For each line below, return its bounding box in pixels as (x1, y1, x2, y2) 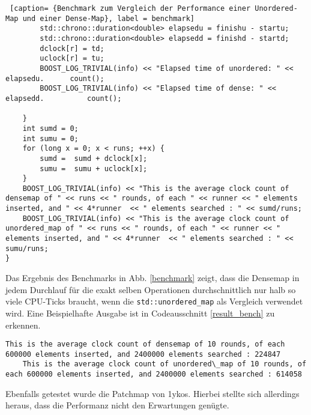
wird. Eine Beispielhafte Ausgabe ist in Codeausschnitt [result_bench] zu (5, 306, 275, 319)
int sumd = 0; (22, 124, 79, 133)
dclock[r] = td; (40, 44, 104, 53)
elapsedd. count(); (5, 94, 122, 103)
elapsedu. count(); (5, 74, 104, 83)
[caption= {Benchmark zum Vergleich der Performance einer (10, 4, 251, 13)
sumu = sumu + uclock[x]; (40, 164, 148, 173)
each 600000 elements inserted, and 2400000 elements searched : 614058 (5, 370, 302, 379)
